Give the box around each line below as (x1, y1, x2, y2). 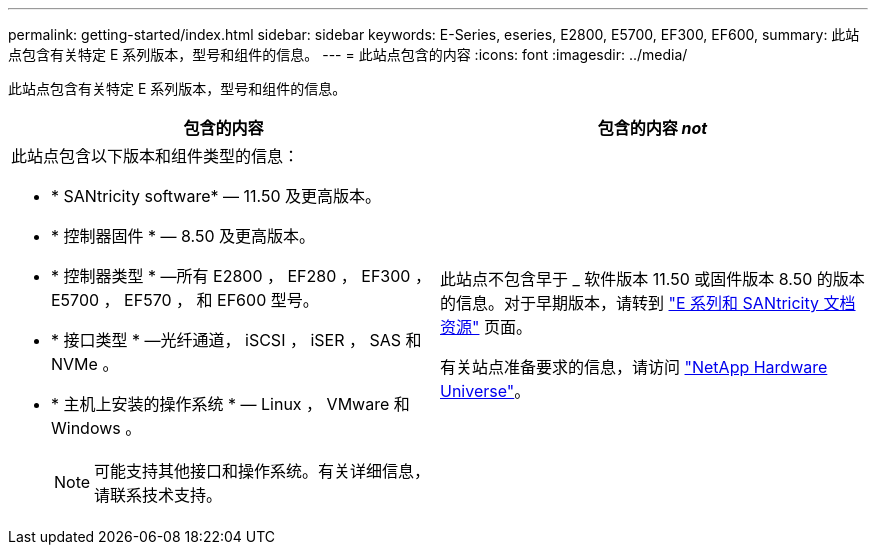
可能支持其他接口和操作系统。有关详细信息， (94, 461, 431, 481)
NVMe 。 (51, 354, 119, 374)
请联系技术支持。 (94, 485, 223, 505)
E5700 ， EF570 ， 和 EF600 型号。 (51, 290, 319, 310)
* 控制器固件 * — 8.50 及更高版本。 (51, 226, 316, 246)
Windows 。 (51, 418, 142, 438)
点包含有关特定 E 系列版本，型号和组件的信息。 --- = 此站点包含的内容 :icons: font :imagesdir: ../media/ (8, 46, 688, 63)
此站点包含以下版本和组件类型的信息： (11, 146, 300, 166)
